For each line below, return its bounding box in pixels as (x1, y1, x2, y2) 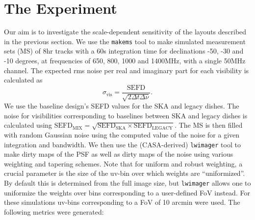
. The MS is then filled (175, 120, 243, 130)
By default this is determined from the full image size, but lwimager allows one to (4, 178, 251, 188)
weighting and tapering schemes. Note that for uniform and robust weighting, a (4, 158, 243, 168)
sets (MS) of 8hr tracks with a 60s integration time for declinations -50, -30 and (4, 46, 244, 56)
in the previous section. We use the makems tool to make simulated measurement (4, 36, 246, 46)
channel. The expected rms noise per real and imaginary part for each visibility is (4, 65, 249, 75)
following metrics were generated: (4, 206, 104, 217)
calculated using (4, 120, 52, 130)
